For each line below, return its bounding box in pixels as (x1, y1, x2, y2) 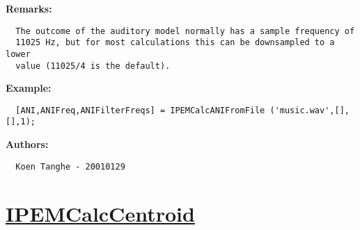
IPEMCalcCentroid (6, 199, 195, 227)
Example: (6, 81, 52, 95)
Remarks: (6, 1, 52, 15)
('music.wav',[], (269, 105, 350, 115)
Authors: (6, 137, 49, 151)
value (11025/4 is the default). (15, 60, 171, 71)
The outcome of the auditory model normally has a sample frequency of (15, 26, 355, 36)
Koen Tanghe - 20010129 (15, 161, 125, 172)
